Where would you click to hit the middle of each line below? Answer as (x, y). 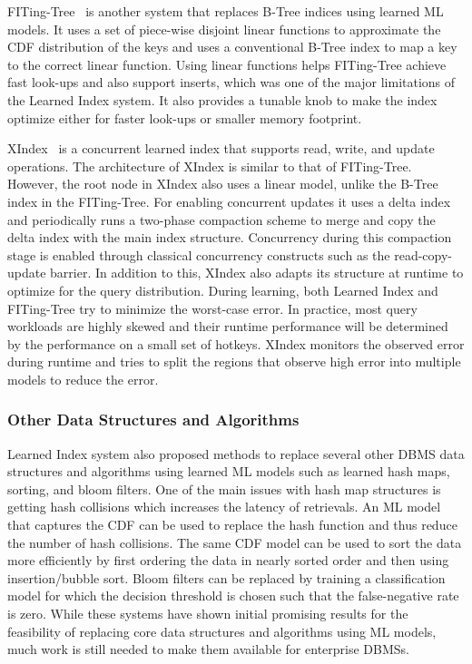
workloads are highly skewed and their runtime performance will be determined (228, 326)
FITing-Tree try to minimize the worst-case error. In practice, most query (212, 308)
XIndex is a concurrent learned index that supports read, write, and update (221, 148)
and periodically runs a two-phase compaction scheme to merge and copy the (221, 219)
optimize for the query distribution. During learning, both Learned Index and (223, 290)
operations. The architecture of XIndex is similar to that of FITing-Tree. (210, 166)
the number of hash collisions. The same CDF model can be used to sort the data (235, 542)
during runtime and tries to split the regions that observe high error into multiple (234, 361)
